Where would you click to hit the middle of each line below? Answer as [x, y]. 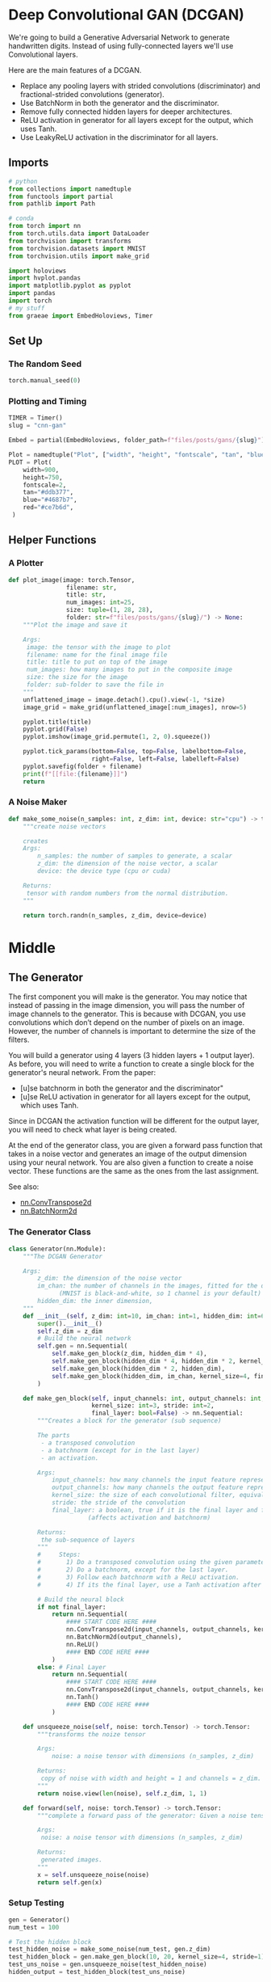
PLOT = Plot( [30, 462]
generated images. [72, 1860]
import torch [30, 301]
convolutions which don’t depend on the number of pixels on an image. [126, 1023]
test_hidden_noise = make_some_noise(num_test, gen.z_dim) [110, 1950]
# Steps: [59, 1555]
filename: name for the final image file [97, 655]
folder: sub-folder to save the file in [95, 685]
